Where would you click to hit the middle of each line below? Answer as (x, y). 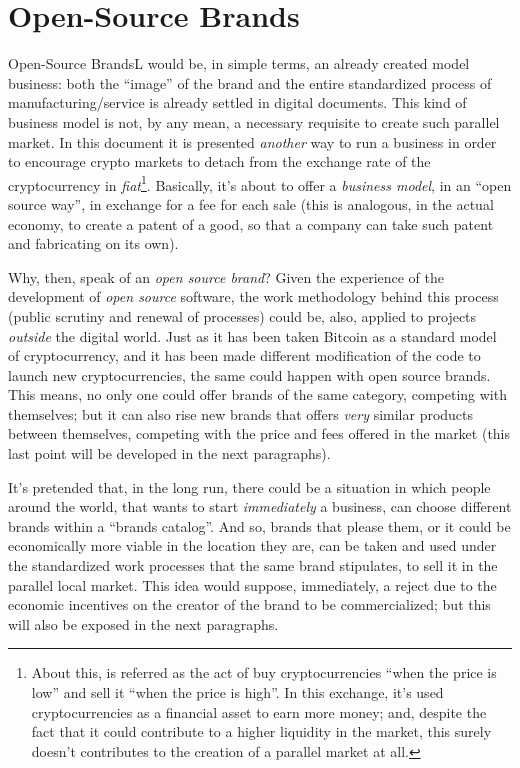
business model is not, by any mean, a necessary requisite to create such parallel (254, 121)
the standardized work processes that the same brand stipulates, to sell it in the (253, 565)
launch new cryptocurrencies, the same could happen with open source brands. (249, 374)
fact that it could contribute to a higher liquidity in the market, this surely (261, 731)
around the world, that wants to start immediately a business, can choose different (260, 506)
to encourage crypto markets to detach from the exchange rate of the (219, 161)
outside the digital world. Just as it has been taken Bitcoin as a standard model (252, 335)
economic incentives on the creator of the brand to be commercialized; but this (249, 604)
